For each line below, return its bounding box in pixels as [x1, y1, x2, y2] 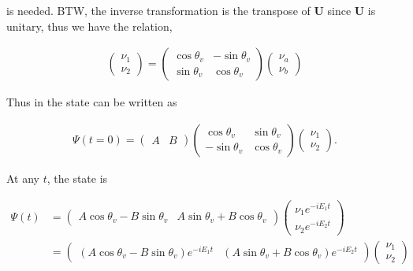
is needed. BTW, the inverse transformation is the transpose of [6, 2, 311, 18]
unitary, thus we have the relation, [6, 17, 173, 34]
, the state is [47, 169, 108, 186]
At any [6, 169, 39, 186]
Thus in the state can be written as [6, 94, 177, 110]
